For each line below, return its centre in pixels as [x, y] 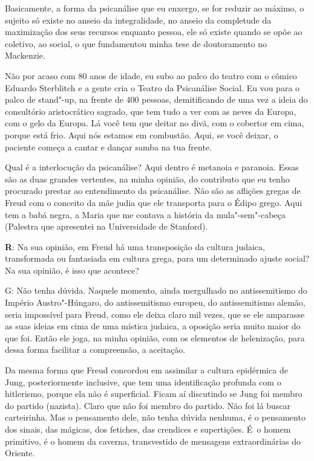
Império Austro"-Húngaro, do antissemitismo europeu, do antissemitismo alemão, [155, 302]
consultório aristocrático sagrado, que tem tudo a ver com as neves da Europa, [151, 111]
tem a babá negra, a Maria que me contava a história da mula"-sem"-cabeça [145, 214]
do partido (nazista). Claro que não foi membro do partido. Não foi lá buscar [148, 405]
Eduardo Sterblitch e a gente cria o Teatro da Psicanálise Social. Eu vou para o [152, 87]
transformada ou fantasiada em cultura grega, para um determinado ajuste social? [157, 258]
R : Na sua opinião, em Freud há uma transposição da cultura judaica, [135, 246]
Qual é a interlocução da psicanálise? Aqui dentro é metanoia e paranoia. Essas [152, 167]
